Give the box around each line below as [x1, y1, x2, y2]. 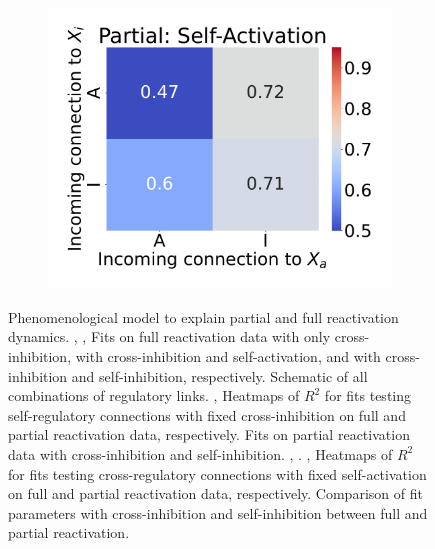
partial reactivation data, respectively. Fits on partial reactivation [8, 424, 410, 445]
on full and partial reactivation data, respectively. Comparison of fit [8, 483, 423, 504]
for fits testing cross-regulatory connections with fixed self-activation [8, 463, 427, 484]
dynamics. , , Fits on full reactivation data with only [8, 326, 331, 347]
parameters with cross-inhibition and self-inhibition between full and [8, 502, 428, 523]
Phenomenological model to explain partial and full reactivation [8, 306, 399, 327]
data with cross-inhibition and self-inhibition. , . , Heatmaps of [8, 443, 393, 464]
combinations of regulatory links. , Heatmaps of [8, 385, 300, 406]
